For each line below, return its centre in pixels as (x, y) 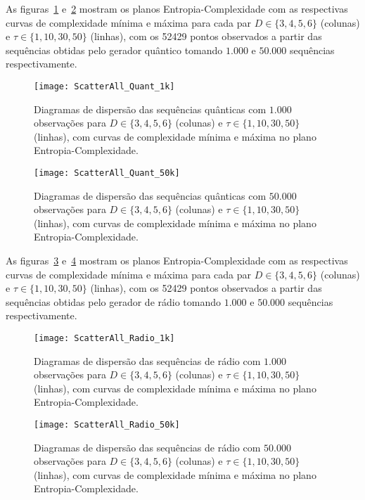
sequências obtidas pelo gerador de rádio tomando (114, 301)
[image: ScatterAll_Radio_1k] (104, 338)
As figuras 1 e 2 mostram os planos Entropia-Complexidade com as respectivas (177, 8)
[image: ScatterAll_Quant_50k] (107, 173)
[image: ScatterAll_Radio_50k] (107, 425)
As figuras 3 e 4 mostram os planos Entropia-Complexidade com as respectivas (177, 261)
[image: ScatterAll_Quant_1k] (104, 86)
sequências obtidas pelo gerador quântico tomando (114, 50)
